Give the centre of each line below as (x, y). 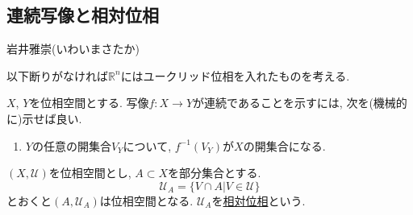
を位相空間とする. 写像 (89, 103)
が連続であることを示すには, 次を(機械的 (300, 103)
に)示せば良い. (44, 118)
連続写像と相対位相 (83, 15)
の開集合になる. (284, 145)
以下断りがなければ (57, 75)
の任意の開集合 (71, 145)
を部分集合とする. (215, 173)
